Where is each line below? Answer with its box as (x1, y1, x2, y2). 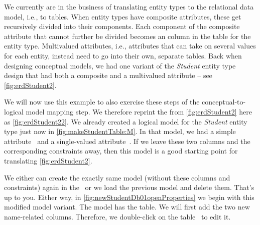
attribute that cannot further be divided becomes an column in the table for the (4, 30, 251, 41)
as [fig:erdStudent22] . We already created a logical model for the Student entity (4, 116, 247, 126)
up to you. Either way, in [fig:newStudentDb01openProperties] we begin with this (4, 191, 254, 202)
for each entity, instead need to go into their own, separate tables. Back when (4, 50, 242, 60)
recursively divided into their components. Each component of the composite (4, 21, 240, 31)
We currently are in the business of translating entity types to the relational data (4, 1, 254, 11)
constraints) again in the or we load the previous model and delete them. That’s (4, 182, 254, 192)
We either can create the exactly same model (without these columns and (4, 172, 230, 182)
